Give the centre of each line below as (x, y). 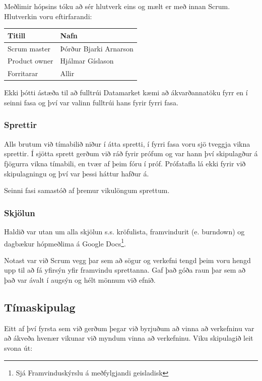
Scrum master (29, 48)
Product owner (30, 61)
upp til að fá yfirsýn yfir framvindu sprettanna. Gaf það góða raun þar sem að (125, 270)
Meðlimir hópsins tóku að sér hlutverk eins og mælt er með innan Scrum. (117, 6)
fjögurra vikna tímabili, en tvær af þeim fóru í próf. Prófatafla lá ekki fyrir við (125, 163)
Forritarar (23, 73)
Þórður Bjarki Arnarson (97, 48)
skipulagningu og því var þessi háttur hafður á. (77, 173)
